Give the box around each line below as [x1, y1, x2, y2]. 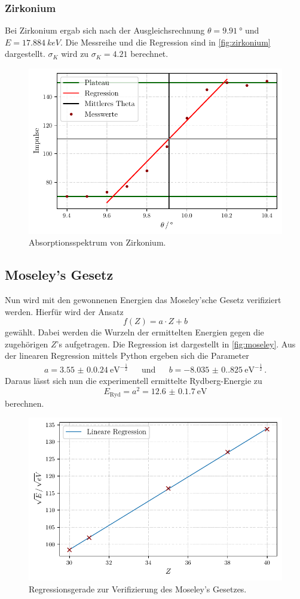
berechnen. [5, 397, 44, 409]
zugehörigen [5, 337, 48, 350]
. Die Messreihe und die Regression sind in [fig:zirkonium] [60, 35, 271, 48]
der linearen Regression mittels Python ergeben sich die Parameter [5, 349, 249, 362]
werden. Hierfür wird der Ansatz [5, 305, 124, 317]
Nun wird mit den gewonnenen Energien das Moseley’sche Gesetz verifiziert [5, 294, 281, 306]
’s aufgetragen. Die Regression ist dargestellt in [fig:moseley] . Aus [56, 337, 296, 350]
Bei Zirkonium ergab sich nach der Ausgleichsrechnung [5, 24, 205, 37]
